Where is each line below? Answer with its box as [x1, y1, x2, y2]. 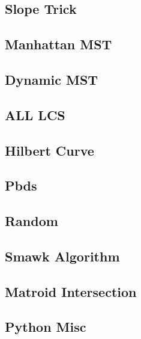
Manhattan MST [5, 35, 112, 53]
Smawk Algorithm [5, 246, 120, 265]
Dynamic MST [5, 70, 98, 88]
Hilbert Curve [5, 141, 94, 159]
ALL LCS [5, 105, 65, 124]
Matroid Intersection [5, 282, 137, 301]
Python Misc [5, 317, 86, 336]
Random [5, 212, 58, 230]
